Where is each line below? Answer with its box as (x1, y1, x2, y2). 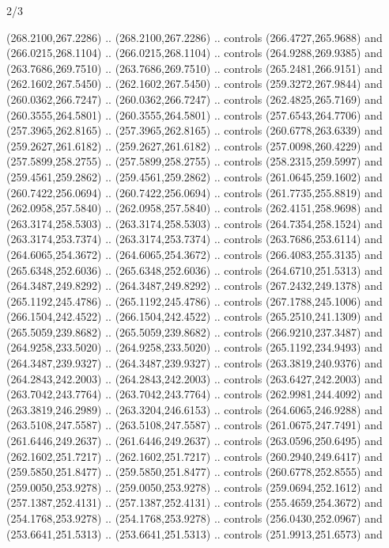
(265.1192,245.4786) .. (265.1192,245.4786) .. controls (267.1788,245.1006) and (6, 292, 383, 309)
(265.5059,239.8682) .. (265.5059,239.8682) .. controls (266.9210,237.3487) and (6, 323, 383, 340)
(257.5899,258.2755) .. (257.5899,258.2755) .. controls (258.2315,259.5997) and (6, 153, 383, 169)
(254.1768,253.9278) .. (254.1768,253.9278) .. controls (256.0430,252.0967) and (6, 510, 383, 526)
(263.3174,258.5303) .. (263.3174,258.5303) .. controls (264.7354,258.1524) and (6, 215, 383, 231)
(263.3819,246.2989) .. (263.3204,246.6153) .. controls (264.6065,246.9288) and (6, 401, 383, 417)
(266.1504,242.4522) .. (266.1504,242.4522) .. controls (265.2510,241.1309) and (6, 308, 383, 325)
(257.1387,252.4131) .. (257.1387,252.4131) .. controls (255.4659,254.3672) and (6, 494, 383, 511)
